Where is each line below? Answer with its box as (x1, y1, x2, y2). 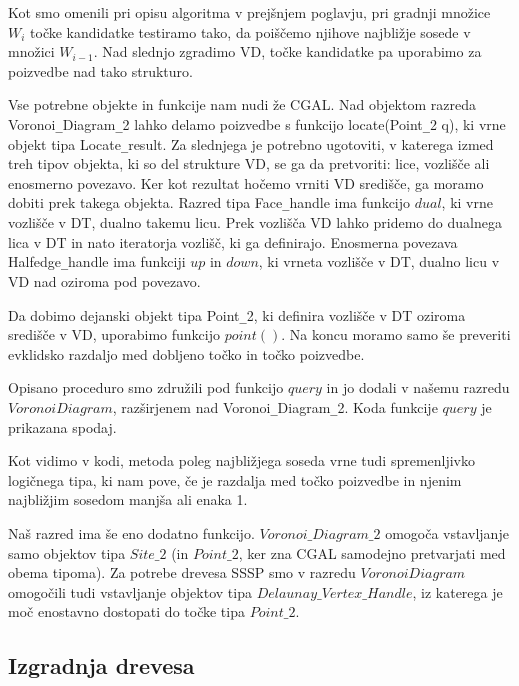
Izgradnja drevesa (8, 650, 195, 681)
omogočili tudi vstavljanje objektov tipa (8, 581, 252, 602)
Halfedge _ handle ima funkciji (8, 251, 186, 272)
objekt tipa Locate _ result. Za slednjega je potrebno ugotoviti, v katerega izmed (8, 133, 494, 154)
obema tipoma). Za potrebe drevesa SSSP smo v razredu (8, 562, 356, 583)
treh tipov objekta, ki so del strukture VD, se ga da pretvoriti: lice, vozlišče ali (8, 153, 490, 174)
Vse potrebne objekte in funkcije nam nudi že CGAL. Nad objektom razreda (8, 94, 476, 115)
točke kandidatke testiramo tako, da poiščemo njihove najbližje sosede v (30, 21, 471, 42)
